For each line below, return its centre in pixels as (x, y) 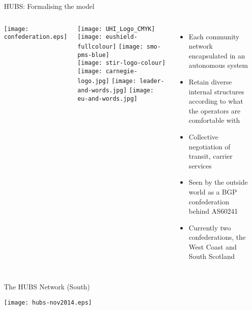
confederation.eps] (36, 37)
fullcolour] (97, 46)
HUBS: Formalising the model (49, 6)
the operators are (215, 110)
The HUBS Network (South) (47, 287)
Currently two (210, 227)
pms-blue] (93, 55)
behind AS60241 (213, 211)
